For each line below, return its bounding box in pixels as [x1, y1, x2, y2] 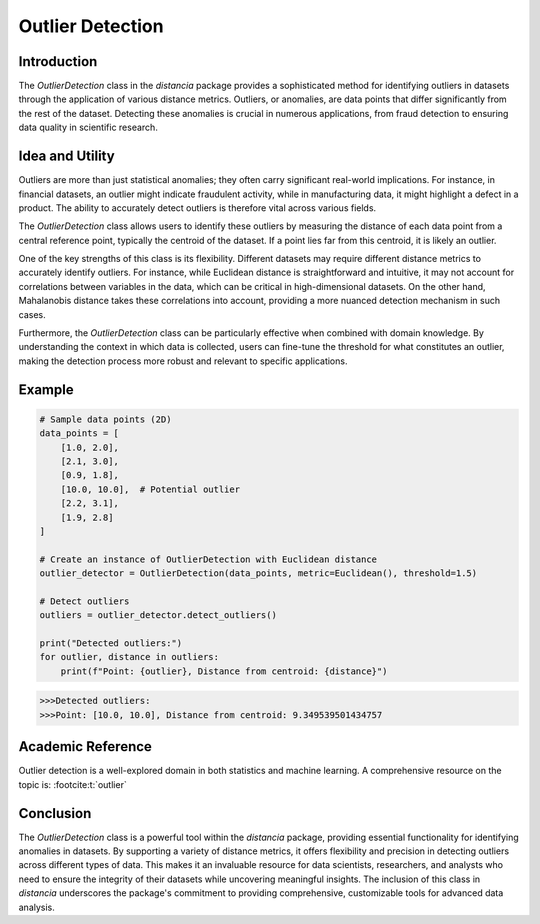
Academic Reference [18, 738, 152, 755]
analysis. [18, 901, 55, 913]
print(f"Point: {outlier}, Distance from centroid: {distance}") [60, 665, 388, 677]
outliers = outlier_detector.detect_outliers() [39, 610, 277, 621]
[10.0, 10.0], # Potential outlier [60, 483, 240, 495]
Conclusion [18, 805, 92, 822]
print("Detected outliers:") [39, 638, 183, 649]
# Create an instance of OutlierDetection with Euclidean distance [39, 553, 378, 565]
